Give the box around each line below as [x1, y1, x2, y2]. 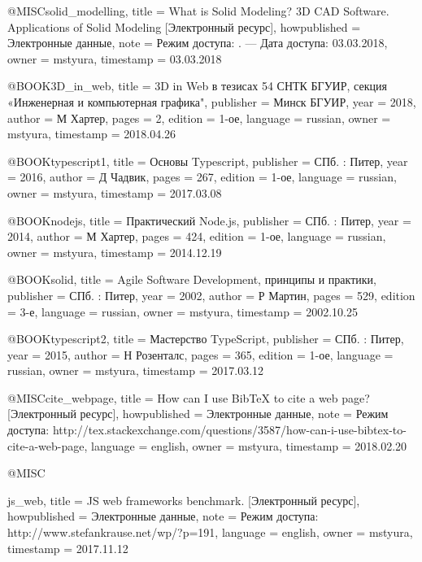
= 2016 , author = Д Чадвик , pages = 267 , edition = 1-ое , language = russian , [7, 168, 397, 185]
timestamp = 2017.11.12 [7, 539, 128, 556]
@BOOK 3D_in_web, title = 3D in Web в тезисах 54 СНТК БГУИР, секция [7, 77, 387, 94]
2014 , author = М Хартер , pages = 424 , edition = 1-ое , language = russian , [7, 228, 386, 245]
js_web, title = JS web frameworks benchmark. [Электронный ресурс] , [7, 491, 360, 508]
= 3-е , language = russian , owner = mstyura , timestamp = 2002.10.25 [7, 303, 358, 320]
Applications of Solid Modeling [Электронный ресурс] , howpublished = [7, 18, 361, 35]
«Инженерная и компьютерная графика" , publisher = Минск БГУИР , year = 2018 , [7, 93, 416, 110]
